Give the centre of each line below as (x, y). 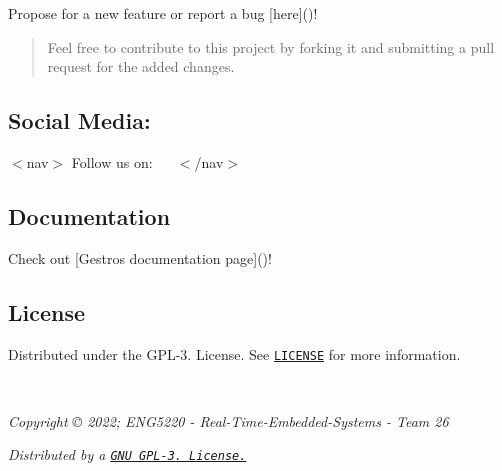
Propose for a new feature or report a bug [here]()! (163, 13)
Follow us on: (112, 161)
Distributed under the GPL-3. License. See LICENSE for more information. (234, 353)
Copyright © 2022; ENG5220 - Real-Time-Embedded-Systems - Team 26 (228, 420)
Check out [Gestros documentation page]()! (140, 257)
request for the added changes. (141, 66)
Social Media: (79, 120)
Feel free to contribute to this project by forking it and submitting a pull (271, 46)
